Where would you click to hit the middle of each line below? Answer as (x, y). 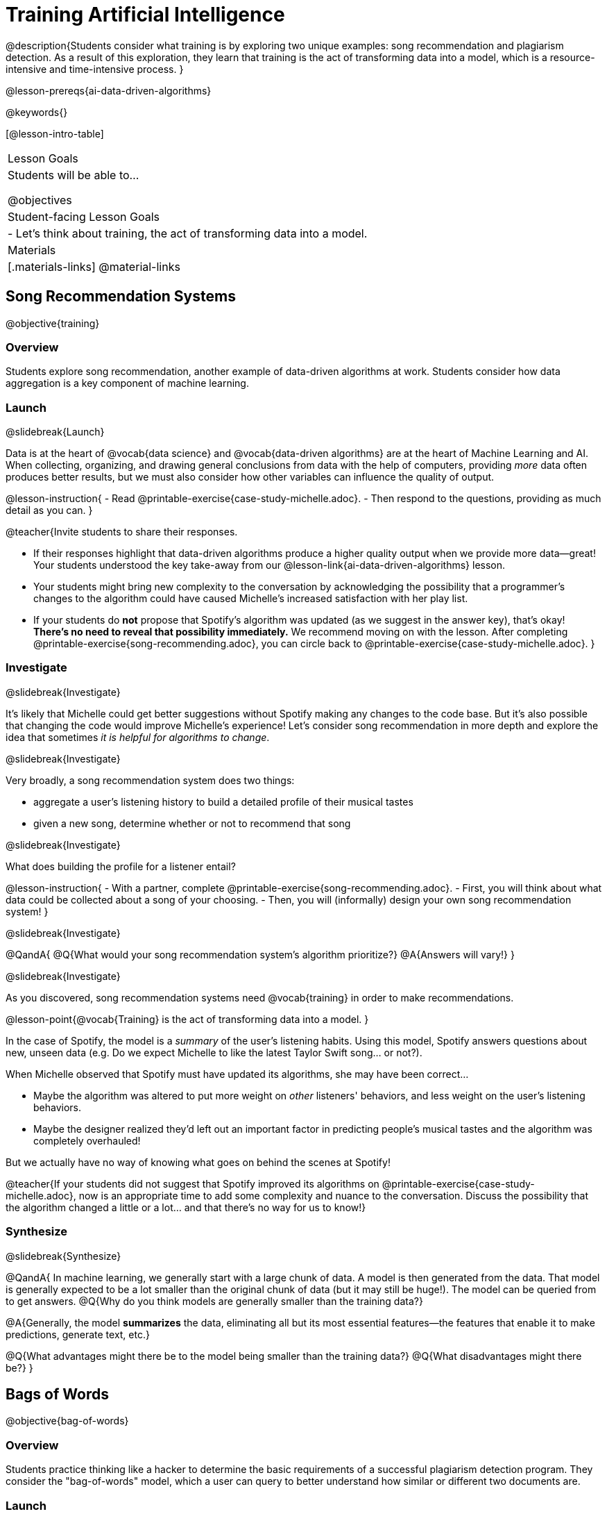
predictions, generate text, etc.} (78, 1334)
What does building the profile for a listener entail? (121, 866)
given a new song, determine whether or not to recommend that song (192, 823)
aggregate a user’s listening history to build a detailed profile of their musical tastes (223, 801)
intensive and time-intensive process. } (95, 69)
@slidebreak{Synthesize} (63, 1256)
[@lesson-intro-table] (55, 133)
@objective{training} (53, 323)
